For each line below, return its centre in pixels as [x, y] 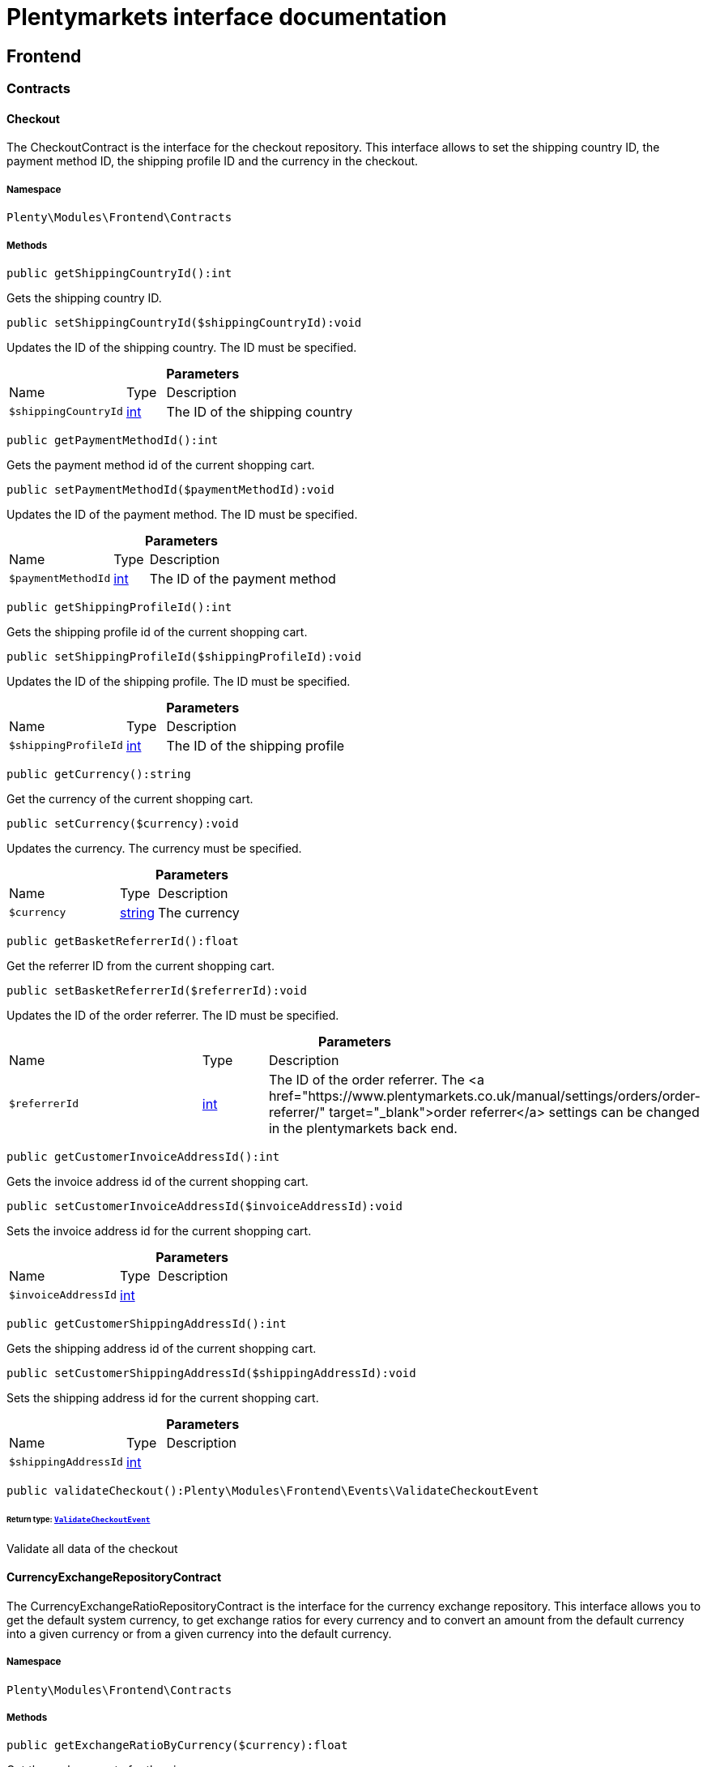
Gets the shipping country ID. [84, 297]
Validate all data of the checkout [92, 1548]
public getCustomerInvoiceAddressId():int [143, 1156]
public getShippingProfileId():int [119, 607]
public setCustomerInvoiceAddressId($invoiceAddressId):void [204, 1206]
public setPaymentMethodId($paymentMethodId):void [170, 489]
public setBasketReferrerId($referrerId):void [157, 990]
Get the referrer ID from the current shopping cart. [141, 965]
